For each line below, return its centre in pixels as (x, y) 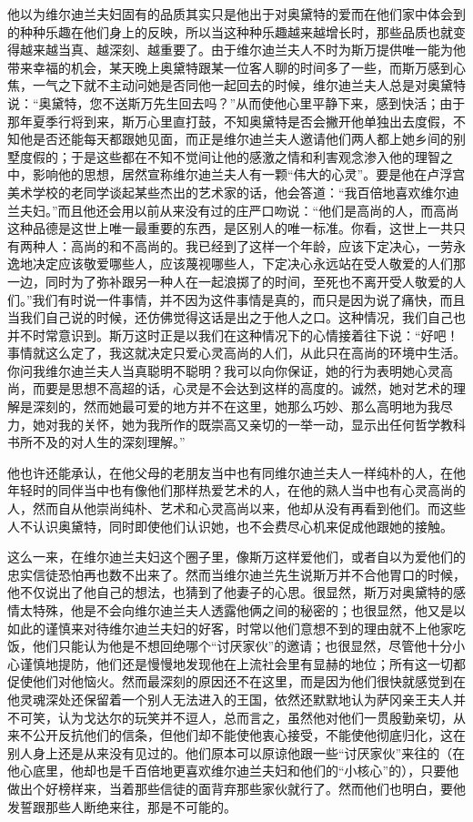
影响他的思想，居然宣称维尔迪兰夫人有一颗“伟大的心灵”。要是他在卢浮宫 (249, 174)
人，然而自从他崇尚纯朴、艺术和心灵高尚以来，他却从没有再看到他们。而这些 (236, 508)
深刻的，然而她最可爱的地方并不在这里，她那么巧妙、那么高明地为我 (236, 406)
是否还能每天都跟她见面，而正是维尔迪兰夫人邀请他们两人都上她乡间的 (242, 139)
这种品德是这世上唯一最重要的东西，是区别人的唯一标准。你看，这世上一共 (230, 228)
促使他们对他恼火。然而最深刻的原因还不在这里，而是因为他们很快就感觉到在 (236, 681)
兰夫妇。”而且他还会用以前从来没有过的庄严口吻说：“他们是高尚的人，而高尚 (233, 210)
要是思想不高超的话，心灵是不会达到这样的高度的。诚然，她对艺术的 (249, 388)
